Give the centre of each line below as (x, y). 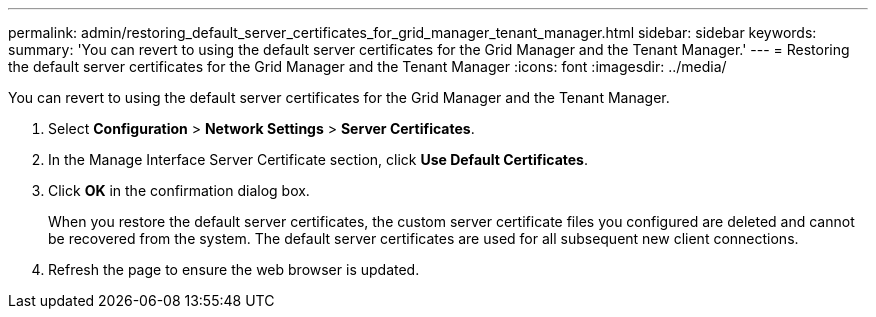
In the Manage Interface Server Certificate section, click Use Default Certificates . (318, 159)
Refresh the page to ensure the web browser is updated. (234, 269)
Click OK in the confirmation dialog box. (179, 190)
